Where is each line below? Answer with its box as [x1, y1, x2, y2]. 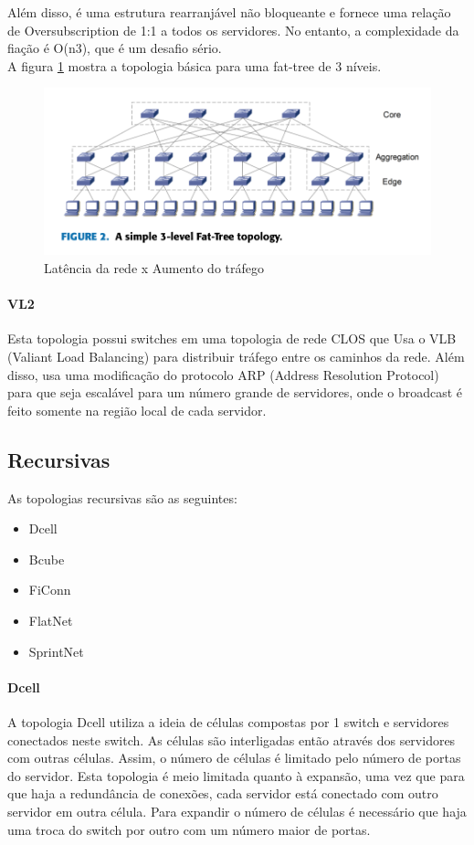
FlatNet [28, 611, 73, 629]
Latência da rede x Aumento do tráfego [44, 259, 264, 278]
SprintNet [28, 641, 84, 660]
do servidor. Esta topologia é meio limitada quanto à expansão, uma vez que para [7, 766, 465, 785]
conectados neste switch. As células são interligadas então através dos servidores [7, 730, 456, 749]
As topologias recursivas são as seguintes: [7, 488, 237, 507]
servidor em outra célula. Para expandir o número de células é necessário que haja [7, 801, 467, 820]
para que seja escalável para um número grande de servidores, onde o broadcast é [7, 383, 463, 402]
